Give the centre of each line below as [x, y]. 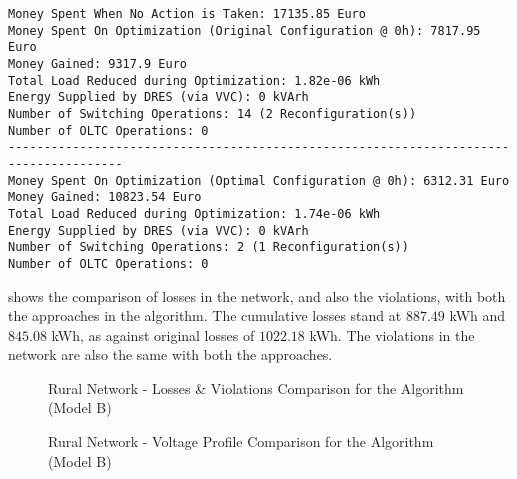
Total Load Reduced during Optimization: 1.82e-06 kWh [194, 80]
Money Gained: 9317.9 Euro [97, 63]
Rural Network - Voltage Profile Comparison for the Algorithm [241, 441]
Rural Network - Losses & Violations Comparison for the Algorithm [256, 387]
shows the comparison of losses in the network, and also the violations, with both [257, 295]
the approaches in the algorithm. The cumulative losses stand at [205, 315]
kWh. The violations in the [392, 334]
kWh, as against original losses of [153, 334]
